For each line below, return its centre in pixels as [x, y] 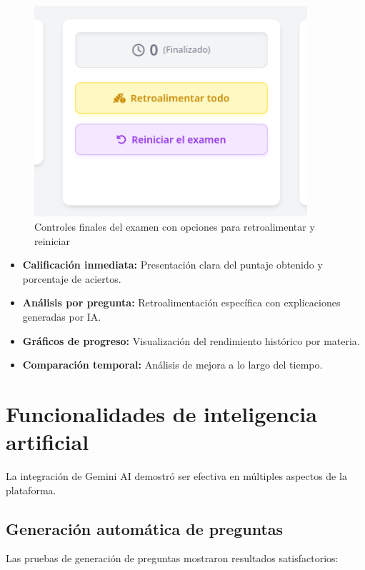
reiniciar [52, 240]
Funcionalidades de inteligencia [161, 413]
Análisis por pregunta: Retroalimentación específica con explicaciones [181, 302]
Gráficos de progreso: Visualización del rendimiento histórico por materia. [191, 340]
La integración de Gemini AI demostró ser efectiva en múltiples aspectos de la [176, 476]
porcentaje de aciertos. [72, 278]
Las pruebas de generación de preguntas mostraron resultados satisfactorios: [172, 558]
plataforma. [31, 490]
